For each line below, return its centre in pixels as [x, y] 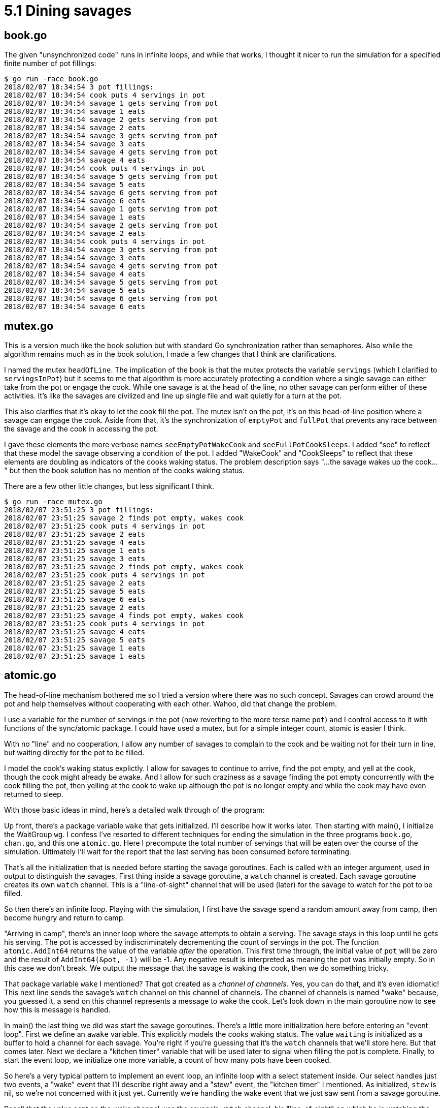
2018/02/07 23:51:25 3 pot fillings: [79, 510]
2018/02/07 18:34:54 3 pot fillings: [79, 87]
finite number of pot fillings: [50, 64]
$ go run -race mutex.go [53, 502]
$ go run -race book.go [51, 79]
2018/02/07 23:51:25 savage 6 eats [75, 599]
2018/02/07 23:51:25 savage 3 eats [75, 559]
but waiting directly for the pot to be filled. [74, 752]
